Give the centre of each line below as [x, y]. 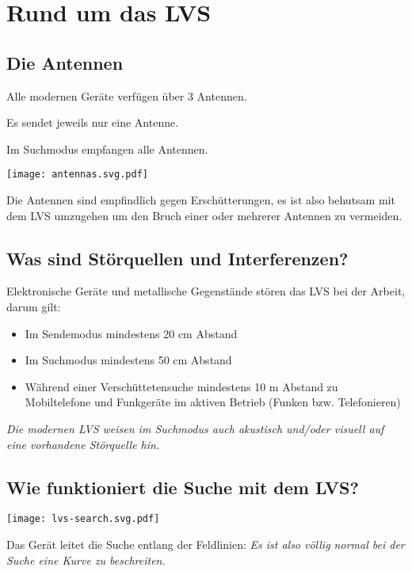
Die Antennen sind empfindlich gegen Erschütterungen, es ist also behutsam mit [201, 200]
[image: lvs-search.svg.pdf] [83, 519]
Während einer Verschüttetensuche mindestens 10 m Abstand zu [181, 386]
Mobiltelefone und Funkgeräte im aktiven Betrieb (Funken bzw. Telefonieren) [213, 402]
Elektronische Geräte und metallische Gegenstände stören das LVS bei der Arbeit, [206, 291]
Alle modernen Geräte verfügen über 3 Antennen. [127, 95]
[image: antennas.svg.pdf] [77, 175]
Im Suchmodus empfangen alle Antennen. [107, 148]
